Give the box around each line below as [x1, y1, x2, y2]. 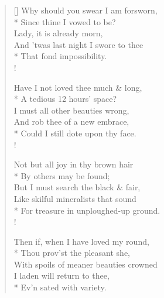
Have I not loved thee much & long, [13, 81, 142, 93]
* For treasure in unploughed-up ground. [13, 204, 160, 216]
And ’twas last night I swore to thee [13, 38, 143, 50]
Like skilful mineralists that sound [13, 192, 136, 204]
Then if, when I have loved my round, [13, 235, 149, 247]
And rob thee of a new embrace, [13, 115, 129, 128]
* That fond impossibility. [13, 50, 107, 62]
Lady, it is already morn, [13, 27, 103, 39]
